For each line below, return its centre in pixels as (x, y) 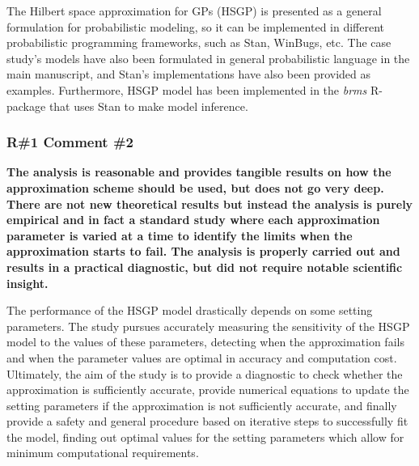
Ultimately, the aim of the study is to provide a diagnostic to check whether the (205, 373)
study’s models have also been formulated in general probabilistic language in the (208, 58)
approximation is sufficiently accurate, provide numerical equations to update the (208, 390)
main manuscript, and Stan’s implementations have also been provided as (189, 74)
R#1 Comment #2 (70, 142)
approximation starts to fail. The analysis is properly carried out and (203, 251)
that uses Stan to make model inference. (148, 106)
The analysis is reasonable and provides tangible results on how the (199, 172)
